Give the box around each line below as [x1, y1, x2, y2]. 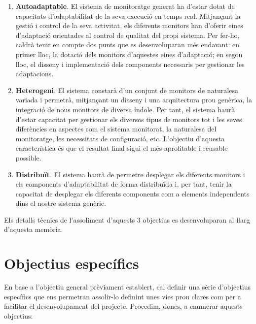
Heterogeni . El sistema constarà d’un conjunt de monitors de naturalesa [15, 85, 238, 95]
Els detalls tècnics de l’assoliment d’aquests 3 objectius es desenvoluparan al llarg [4, 214, 250, 225]
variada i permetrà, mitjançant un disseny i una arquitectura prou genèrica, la [15, 95, 252, 105]
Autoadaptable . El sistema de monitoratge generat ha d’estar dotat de [15, 1, 235, 11]
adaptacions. [15, 68, 54, 79]
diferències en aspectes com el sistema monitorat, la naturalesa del [15, 124, 217, 134]
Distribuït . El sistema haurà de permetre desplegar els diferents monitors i [15, 169, 245, 179]
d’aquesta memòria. [4, 224, 63, 234]
